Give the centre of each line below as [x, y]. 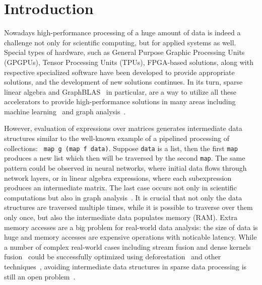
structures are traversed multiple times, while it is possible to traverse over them [128, 207]
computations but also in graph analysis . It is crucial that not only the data [123, 197]
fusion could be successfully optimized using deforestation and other [113, 257]
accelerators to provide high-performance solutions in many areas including [120, 101]
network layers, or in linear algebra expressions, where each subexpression [118, 177]
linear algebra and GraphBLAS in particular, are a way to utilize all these [120, 91]
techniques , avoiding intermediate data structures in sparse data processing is [125, 266]
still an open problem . [40, 276]
